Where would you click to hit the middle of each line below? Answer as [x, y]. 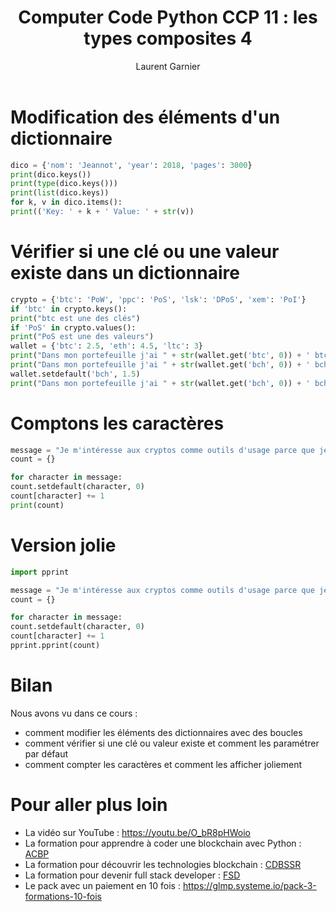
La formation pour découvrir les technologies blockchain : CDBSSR [163, 864]
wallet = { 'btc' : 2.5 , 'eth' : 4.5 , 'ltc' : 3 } [106, 346]
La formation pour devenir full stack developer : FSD [132, 875]
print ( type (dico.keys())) [64, 184]
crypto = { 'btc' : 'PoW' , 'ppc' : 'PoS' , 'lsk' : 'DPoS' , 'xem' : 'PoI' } [158, 299]
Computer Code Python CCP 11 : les [168, 17]
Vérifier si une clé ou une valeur [145, 252]
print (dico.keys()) [51, 174]
